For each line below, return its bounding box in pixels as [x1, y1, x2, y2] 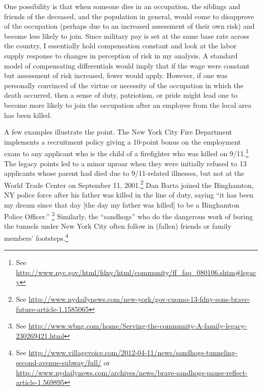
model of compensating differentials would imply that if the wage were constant [4, 60, 250, 71]
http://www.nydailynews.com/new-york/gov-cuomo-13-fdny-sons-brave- [28, 294, 250, 304]
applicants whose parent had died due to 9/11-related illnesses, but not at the [4, 168, 244, 178]
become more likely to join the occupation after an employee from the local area [4, 99, 251, 110]
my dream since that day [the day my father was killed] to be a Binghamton [4, 199, 240, 210]
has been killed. [4, 109, 52, 120]
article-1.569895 [16, 377, 64, 387]
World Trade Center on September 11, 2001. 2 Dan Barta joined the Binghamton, [4, 178, 254, 190]
